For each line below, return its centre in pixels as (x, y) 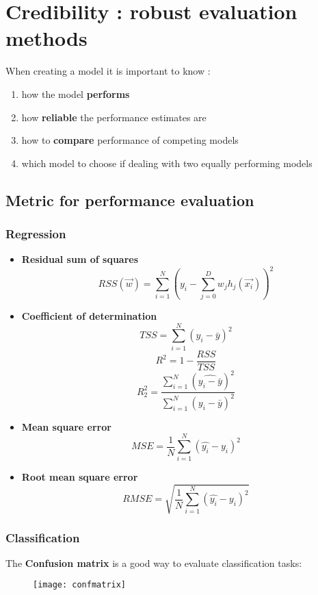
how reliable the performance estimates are (114, 117)
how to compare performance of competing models (130, 140)
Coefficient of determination (89, 316)
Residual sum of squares (80, 259)
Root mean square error (80, 477)
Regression (36, 233)
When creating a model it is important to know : (108, 71)
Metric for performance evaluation (130, 200)
